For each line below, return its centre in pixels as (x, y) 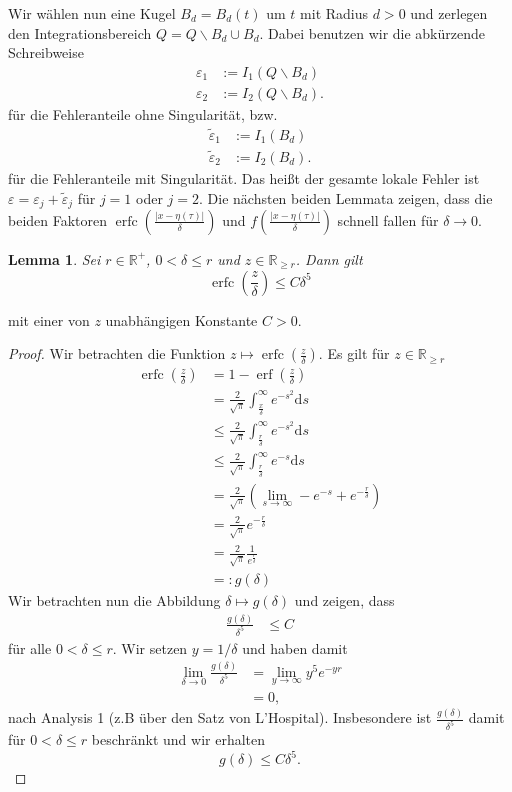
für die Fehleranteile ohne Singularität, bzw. (143, 113)
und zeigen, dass (344, 600)
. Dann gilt (329, 258)
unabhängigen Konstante (181, 319)
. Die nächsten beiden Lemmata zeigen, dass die (346, 197)
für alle (30, 647)
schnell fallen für (388, 219)
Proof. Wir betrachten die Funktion (117, 353)
